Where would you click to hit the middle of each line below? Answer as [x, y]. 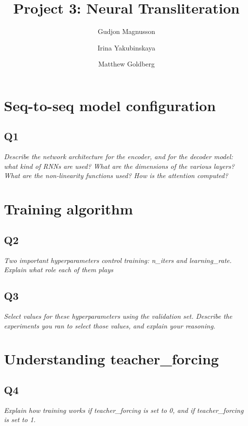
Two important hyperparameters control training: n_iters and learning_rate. [118, 260]
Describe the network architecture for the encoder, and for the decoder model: [119, 156]
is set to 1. [20, 419]
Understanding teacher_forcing [111, 359]
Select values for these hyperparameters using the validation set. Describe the [118, 316]
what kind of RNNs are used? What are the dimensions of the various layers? [119, 166]
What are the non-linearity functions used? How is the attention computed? [116, 175]
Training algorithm [69, 209]
